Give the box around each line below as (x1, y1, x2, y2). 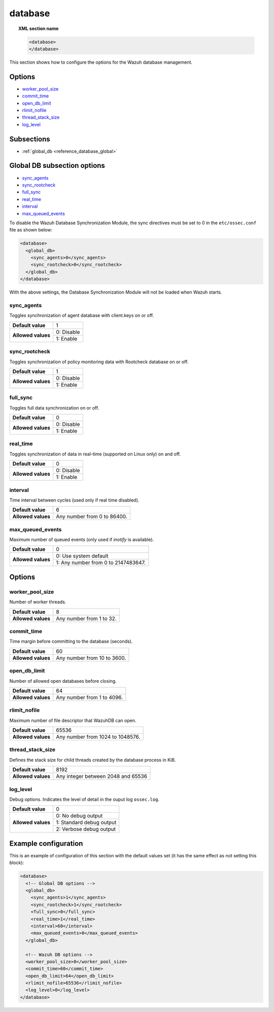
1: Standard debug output (56, 819, 117, 826)
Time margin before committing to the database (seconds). (9, 639, 133, 645)
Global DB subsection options (9, 161, 105, 170)
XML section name (18, 25, 59, 32)
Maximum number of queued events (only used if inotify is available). (9, 537, 154, 543)
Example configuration (9, 839, 83, 848)
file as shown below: (9, 227, 53, 233)
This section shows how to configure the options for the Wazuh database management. (9, 59, 193, 65)
